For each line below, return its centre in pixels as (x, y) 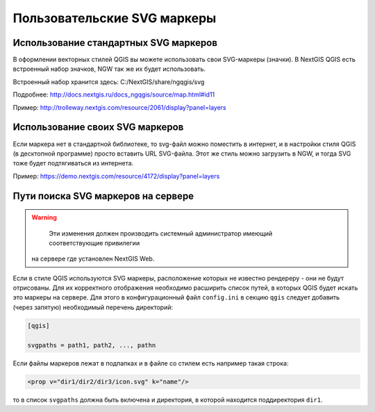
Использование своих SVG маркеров (98, 127)
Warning (44, 217)
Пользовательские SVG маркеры (115, 18)
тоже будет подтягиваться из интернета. (73, 163)
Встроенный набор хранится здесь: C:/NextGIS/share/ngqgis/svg (109, 82)
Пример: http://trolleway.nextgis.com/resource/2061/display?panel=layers (119, 107)
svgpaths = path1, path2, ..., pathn (92, 345)
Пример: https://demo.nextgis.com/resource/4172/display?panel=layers (116, 176)
